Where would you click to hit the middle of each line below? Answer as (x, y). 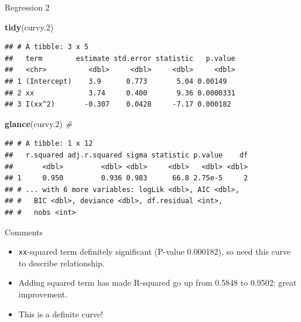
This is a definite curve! (61, 314)
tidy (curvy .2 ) (29, 27)
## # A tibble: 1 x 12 (49, 144)
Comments (24, 232)
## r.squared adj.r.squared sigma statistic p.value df (126, 155)
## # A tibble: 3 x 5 (47, 47)
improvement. (43, 294)
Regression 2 (27, 7)
